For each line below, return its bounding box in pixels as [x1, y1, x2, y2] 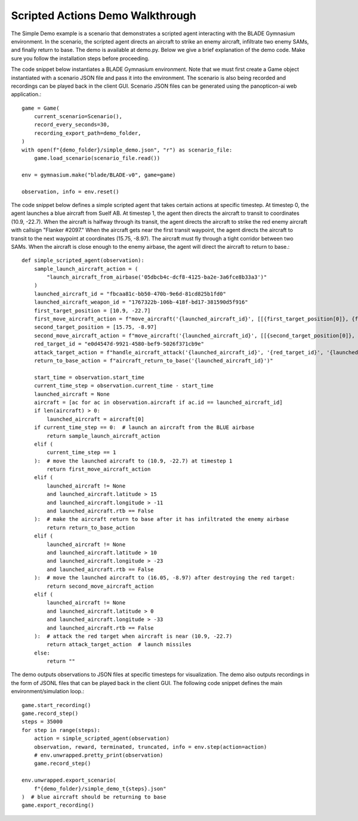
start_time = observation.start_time [33, 374, 144, 381]
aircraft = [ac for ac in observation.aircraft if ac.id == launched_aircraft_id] [33, 399, 283, 406]
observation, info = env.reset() [21, 188, 119, 195]
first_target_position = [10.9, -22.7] [33, 307, 151, 314]
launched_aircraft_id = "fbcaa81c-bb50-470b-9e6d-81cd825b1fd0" [33, 290, 226, 297]
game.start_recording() [21, 702, 91, 708]
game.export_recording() [21, 802, 94, 808]
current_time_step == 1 [47, 449, 116, 456]
